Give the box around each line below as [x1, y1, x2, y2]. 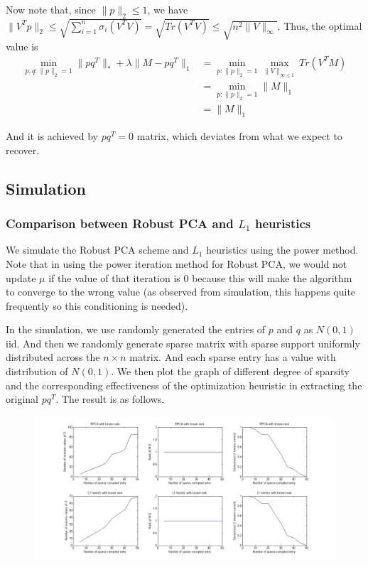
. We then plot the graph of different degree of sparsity [111, 364, 350, 379]
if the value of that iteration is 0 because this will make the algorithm [48, 270, 352, 285]
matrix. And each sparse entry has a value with [129, 350, 336, 364]
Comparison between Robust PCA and [6, 215, 234, 232]
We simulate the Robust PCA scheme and [6, 242, 189, 257]
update [6, 270, 36, 285]
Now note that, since [6, 2, 96, 16]
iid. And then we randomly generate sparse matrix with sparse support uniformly [6, 335, 360, 350]
